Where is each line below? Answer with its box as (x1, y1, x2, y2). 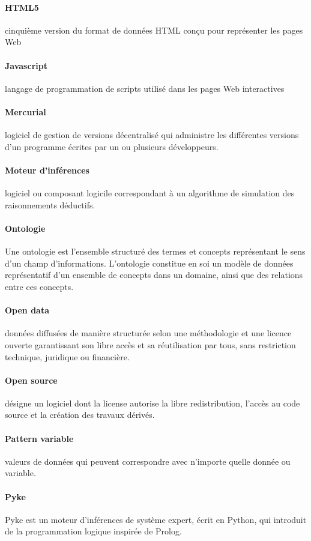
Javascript (5, 59, 47, 71)
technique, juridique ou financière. (5, 350, 130, 363)
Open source (5, 373, 58, 386)
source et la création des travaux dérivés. (5, 408, 155, 421)
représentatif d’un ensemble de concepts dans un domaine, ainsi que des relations (5, 268, 303, 281)
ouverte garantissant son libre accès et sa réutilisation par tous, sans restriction (5, 338, 296, 351)
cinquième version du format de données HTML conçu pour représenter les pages (5, 23, 303, 36)
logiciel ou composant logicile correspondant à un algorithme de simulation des (5, 187, 295, 199)
